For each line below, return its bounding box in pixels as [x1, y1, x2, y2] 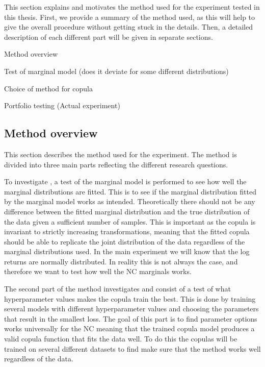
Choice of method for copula [4, 83, 93, 93]
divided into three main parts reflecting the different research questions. [4, 159, 228, 169]
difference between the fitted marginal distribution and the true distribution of [4, 206, 250, 216]
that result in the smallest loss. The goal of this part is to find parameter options [4, 313, 257, 324]
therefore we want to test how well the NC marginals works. [4, 266, 192, 277]
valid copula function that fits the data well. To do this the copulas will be [4, 333, 237, 344]
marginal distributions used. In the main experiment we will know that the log [4, 246, 250, 257]
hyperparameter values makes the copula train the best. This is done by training [4, 293, 256, 304]
